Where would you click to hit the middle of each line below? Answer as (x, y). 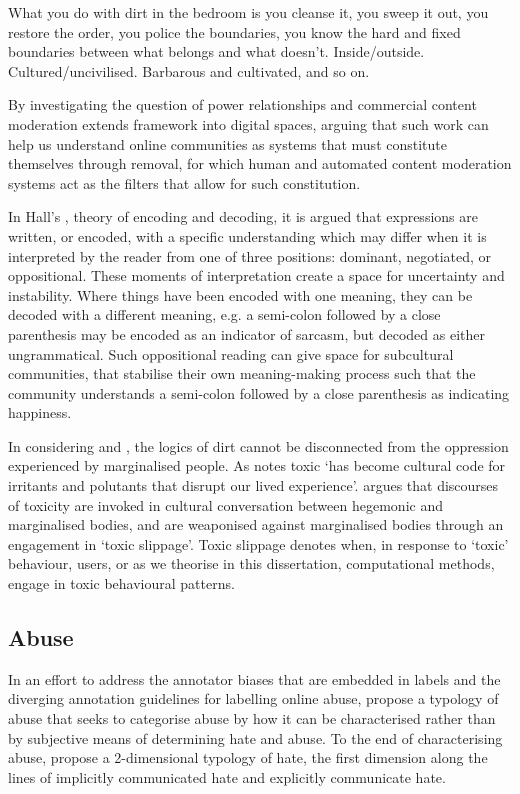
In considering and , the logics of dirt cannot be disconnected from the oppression (258, 445)
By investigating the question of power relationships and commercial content (242, 104)
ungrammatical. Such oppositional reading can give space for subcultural (231, 353)
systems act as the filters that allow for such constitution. (184, 182)
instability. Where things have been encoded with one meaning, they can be (240, 294)
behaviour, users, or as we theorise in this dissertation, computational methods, (251, 563)
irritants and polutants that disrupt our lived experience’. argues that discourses (253, 485)
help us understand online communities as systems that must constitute (227, 143)
